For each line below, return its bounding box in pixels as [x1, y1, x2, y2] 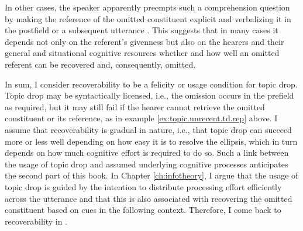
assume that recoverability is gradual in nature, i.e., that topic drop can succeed [5, 123, 292, 135]
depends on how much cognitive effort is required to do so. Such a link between [5, 146, 289, 159]
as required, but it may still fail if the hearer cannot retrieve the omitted [5, 100, 265, 113]
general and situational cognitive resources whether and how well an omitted [5, 47, 280, 59]
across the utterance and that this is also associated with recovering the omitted [5, 192, 292, 204]
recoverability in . [5, 215, 68, 227]
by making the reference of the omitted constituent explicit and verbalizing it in [5, 12, 291, 24]
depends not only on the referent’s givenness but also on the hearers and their [5, 35, 284, 47]
